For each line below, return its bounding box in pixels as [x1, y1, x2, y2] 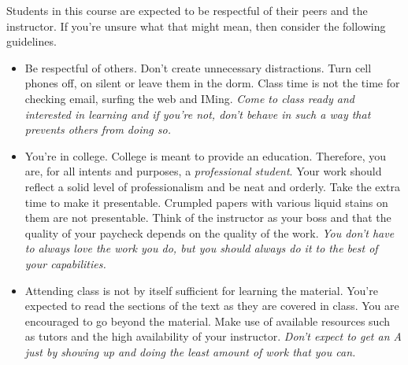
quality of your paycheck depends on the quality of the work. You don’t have [24, 224, 395, 241]
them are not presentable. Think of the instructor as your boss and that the [24, 209, 391, 226]
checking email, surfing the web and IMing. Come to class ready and [24, 90, 355, 106]
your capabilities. [24, 255, 106, 271]
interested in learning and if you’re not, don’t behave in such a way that [24, 105, 371, 122]
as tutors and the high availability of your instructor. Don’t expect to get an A [24, 328, 402, 345]
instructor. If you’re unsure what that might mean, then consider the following [6, 17, 386, 34]
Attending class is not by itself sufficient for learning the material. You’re [24, 282, 378, 298]
